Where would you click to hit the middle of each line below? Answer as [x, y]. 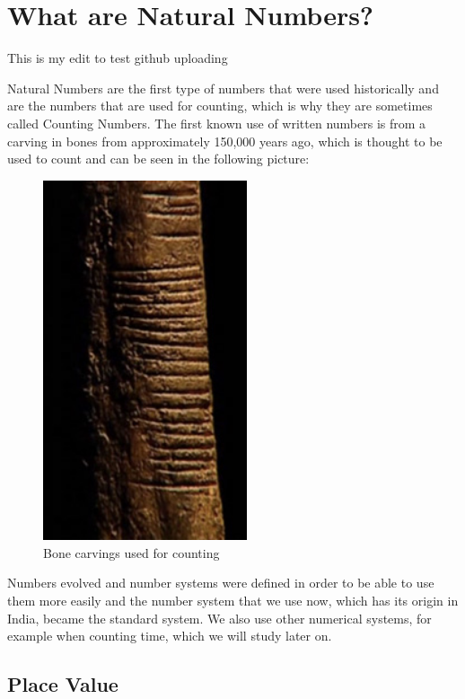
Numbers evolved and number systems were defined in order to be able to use [221, 583]
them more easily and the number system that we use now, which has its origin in [233, 601]
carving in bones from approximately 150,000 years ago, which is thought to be [225, 141]
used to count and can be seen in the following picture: [158, 159]
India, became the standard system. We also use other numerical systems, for [219, 618]
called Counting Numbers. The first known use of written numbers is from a [217, 123]
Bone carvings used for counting [132, 552]
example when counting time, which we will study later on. [170, 636]
